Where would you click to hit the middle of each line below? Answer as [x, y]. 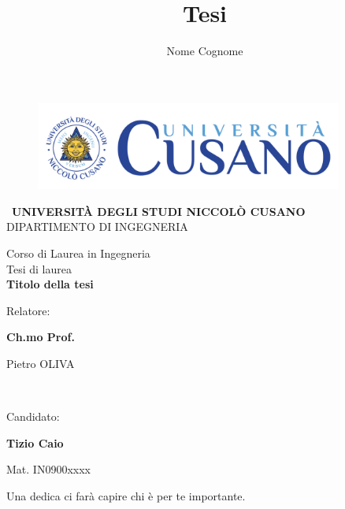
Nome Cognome [205, 51]
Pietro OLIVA [41, 364]
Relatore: [28, 310]
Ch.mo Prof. [41, 337]
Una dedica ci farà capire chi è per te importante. [126, 495]
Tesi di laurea [39, 268]
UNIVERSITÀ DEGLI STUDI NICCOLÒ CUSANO [159, 211]
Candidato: [33, 416]
